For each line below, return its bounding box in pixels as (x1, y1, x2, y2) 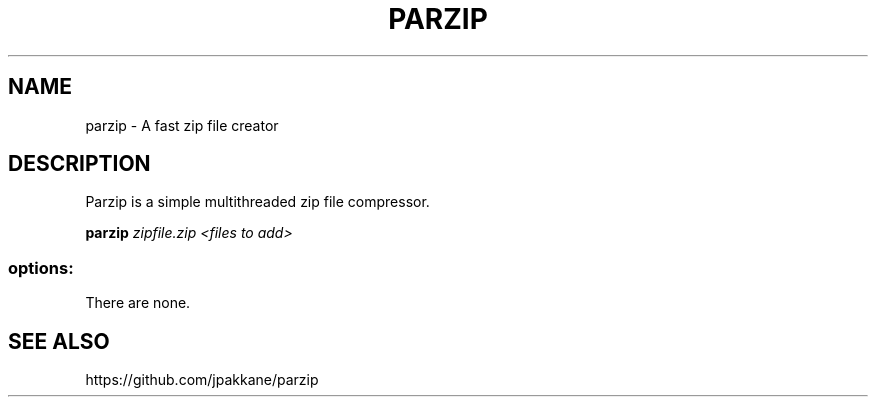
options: (8, 257, 74, 278)
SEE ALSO (8, 328, 110, 354)
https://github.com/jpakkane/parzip (85, 371, 319, 389)
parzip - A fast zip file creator (85, 116, 279, 134)
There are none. (85, 294, 191, 312)
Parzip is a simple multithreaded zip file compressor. (85, 193, 430, 211)
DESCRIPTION (8, 151, 151, 177)
